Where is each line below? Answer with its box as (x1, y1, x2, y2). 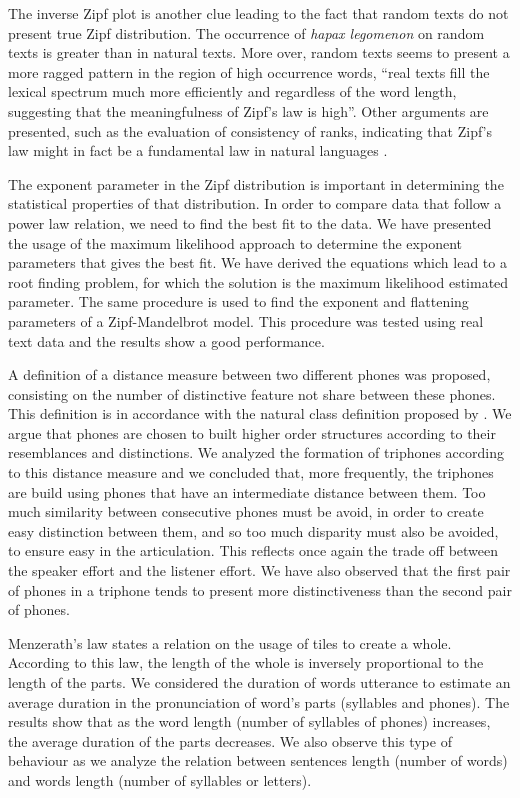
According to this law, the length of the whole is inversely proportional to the (8, 652, 484, 673)
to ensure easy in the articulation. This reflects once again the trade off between (8, 540, 499, 561)
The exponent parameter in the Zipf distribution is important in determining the (8, 173, 504, 194)
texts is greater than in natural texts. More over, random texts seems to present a (8, 42, 510, 63)
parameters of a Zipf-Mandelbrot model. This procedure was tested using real (8, 310, 484, 331)
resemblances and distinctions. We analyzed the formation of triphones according (8, 442, 505, 463)
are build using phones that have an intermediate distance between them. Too (8, 481, 486, 502)
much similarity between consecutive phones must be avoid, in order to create (8, 501, 484, 522)
